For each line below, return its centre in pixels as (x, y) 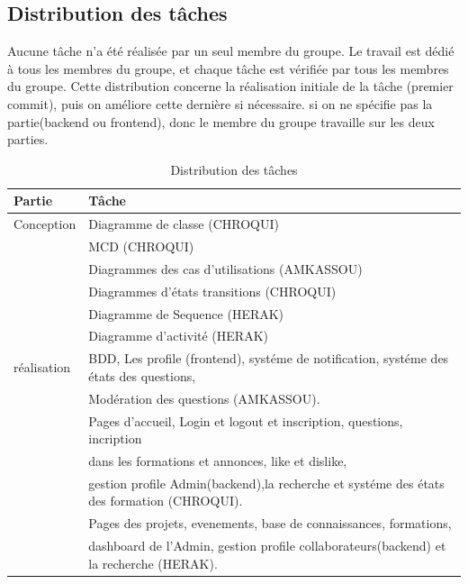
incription (115, 438)
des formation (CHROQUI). (166, 501)
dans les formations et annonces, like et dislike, (218, 460)
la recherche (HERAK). (153, 563)
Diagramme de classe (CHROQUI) (184, 224)
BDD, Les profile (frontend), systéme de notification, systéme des (269, 358)
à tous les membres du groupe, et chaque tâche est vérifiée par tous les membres (228, 68)
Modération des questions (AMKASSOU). (204, 398)
